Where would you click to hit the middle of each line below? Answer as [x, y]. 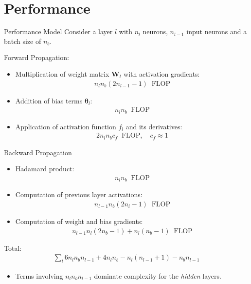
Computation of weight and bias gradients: [79, 221]
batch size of [23, 41]
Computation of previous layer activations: [79, 194]
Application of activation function [66, 126]
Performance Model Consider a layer [58, 31]
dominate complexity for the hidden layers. [158, 276]
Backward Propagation [38, 152]
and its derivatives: [154, 126]
